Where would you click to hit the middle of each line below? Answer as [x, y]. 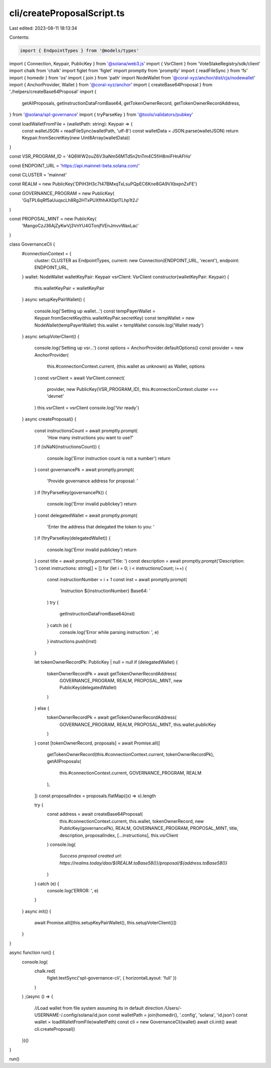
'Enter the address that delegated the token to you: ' [101, 527]
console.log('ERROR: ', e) [73, 890]
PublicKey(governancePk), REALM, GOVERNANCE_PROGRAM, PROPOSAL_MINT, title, [149, 828]
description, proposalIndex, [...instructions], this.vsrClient [119, 835]
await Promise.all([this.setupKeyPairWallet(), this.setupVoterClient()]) [105, 923]
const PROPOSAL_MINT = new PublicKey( [53, 219]
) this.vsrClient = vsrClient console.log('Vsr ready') [87, 407]
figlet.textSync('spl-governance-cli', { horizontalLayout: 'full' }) [112, 978]
